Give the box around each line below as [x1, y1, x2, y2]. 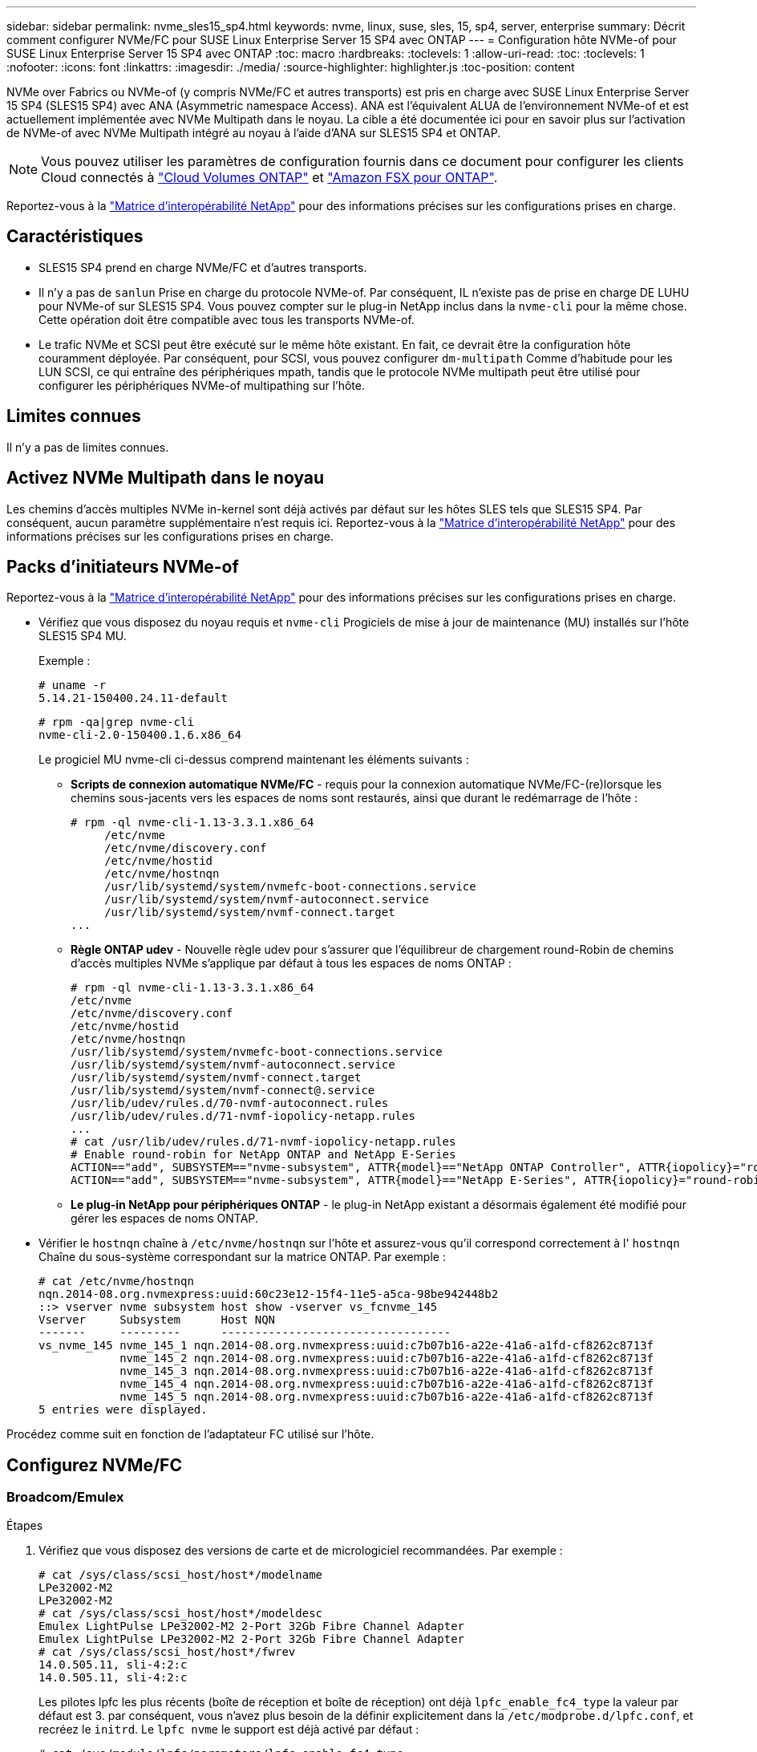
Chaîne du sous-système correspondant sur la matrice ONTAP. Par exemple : [38, 1250, 446, 1264]
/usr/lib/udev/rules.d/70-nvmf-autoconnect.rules [71, 1097, 389, 1110]
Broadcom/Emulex [6, 1489, 124, 1506]
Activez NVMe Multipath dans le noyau [6, 468, 325, 489]
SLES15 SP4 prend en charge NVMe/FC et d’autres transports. [38, 260, 367, 274]
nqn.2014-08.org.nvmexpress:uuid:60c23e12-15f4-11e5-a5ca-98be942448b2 [38, 1288, 499, 1301]
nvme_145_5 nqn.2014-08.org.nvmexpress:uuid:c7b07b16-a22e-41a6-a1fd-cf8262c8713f [119, 1390, 654, 1404]
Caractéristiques [6, 226, 144, 247]
